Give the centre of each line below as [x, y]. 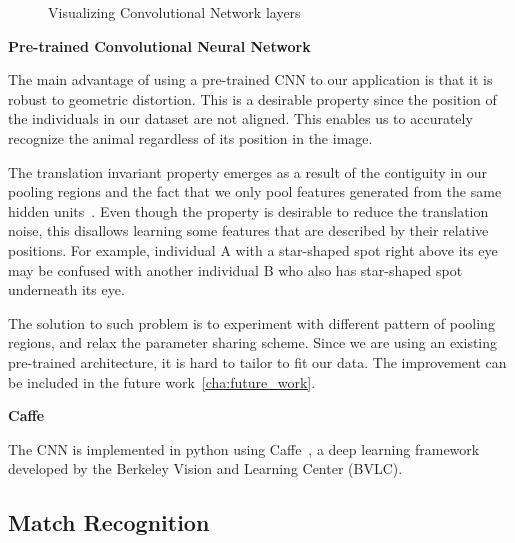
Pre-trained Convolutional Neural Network [159, 45]
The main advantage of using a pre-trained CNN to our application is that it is [250, 79]
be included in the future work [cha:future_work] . [162, 381]
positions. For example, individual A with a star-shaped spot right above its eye [253, 249]
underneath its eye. [66, 289]
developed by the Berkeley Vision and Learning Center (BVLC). [205, 468]
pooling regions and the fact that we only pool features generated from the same [255, 191]
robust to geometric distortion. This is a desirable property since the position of [252, 98]
